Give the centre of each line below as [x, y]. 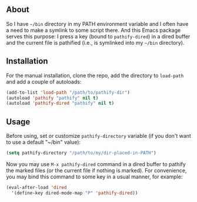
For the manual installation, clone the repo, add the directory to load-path [95, 75]
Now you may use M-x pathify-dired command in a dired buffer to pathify [96, 164]
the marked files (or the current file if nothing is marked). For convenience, [96, 170]
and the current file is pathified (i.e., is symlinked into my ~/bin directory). [95, 42]
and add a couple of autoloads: [44, 81]
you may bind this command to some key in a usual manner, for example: [94, 177]
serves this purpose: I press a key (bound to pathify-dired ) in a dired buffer [98, 36]
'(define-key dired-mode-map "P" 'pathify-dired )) [75, 193]
